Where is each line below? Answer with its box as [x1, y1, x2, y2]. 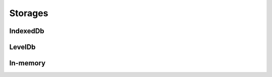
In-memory [9, 59, 46, 67]
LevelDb [9, 43, 36, 51]
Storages [9, 8, 48, 19]
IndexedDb [9, 27, 45, 35]
